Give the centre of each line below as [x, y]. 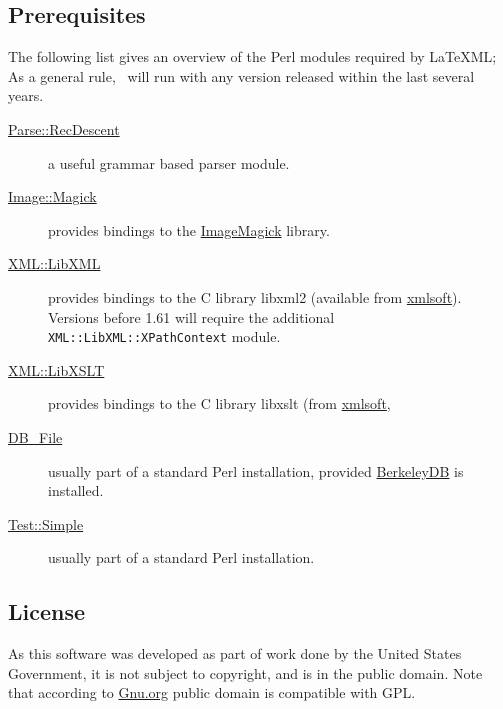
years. [26, 95]
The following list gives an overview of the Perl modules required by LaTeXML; [252, 56]
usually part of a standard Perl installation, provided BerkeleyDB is [256, 470]
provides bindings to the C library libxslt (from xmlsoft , [219, 403]
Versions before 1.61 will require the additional [191, 316]
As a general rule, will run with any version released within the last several [241, 75]
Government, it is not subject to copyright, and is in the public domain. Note [245, 672]
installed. [76, 490]
